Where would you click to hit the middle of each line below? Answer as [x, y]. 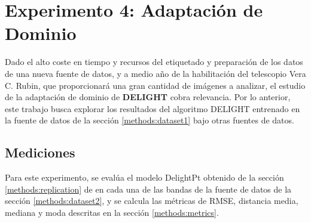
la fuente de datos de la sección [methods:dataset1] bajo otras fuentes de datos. [150, 120]
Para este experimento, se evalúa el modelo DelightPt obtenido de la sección [144, 177]
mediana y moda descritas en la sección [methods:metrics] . [112, 212]
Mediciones [40, 152]
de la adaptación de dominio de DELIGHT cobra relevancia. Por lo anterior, [148, 97]
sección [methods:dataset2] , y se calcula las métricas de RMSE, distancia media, [152, 201]
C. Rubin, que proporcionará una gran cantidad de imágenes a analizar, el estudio [155, 85]
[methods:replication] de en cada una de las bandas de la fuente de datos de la [148, 189]
